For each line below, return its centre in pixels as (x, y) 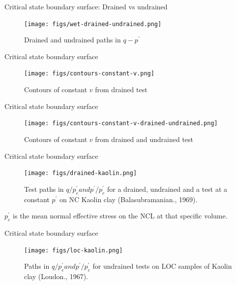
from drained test (121, 89)
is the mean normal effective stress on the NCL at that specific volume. (120, 216)
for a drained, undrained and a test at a (167, 189)
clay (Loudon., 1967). (56, 276)
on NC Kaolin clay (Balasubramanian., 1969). (129, 199)
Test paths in (44, 189)
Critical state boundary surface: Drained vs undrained (86, 6)
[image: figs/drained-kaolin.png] (81, 173)
